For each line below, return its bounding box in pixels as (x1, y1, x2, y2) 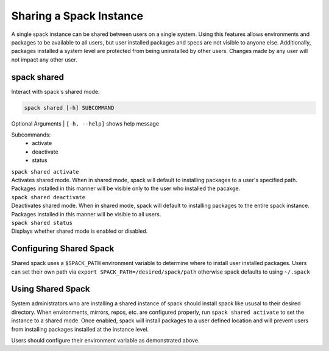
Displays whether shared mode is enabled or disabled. (11, 227, 148, 235)
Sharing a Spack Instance (11, 9, 143, 23)
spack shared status (11, 219, 73, 226)
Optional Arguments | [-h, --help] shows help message (11, 119, 160, 127)
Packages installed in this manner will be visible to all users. (11, 210, 161, 218)
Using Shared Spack (11, 284, 90, 294)
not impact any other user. (11, 55, 77, 63)
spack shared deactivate (11, 194, 85, 200)
